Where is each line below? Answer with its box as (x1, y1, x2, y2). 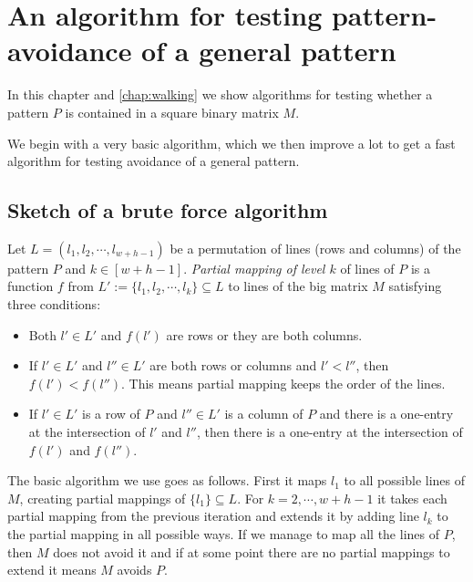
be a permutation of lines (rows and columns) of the (170, 238, 461, 257)
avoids (117, 560, 152, 579)
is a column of (224, 404, 303, 423)
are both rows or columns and (149, 356, 317, 375)
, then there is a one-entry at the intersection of (196, 422, 463, 442)
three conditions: (7, 295, 101, 314)
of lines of (340, 258, 395, 277)
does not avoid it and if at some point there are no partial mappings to (53, 542, 450, 561)
